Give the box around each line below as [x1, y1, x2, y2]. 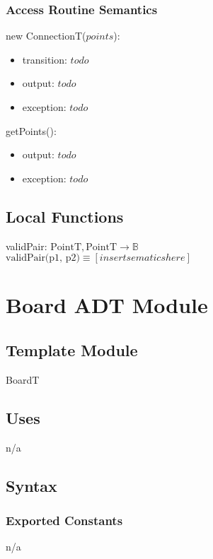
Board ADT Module [6, 290, 208, 319]
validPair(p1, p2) [6, 253, 80, 264]
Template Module [6, 339, 138, 360]
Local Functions [6, 205, 124, 227]
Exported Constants [6, 511, 123, 529]
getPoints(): [6, 123, 57, 138]
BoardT [6, 372, 40, 387]
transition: [22, 52, 67, 66]
